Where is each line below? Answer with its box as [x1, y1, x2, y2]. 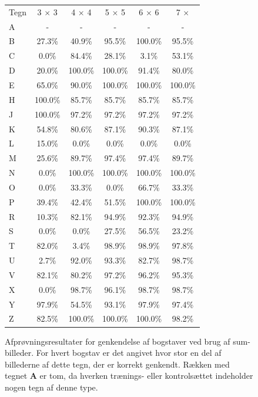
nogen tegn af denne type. [5, 381, 98, 393]
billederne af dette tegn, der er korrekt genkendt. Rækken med [5, 358, 230, 370]
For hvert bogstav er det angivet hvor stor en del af [36, 346, 222, 359]
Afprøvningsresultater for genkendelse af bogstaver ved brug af [5, 335, 230, 347]
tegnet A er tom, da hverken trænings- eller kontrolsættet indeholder [5, 369, 253, 382]
